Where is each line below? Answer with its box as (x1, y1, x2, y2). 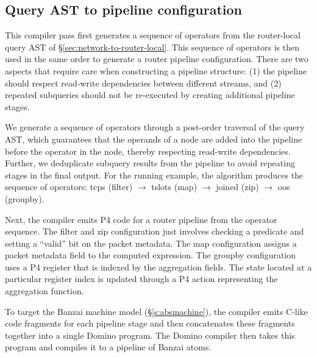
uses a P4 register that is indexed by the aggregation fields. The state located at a (5, 260, 312, 273)
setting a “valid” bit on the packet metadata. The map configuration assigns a (5, 236, 297, 249)
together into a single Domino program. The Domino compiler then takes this (5, 328, 295, 341)
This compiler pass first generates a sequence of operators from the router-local (5, 29, 301, 41)
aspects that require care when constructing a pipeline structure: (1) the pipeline (5, 64, 307, 77)
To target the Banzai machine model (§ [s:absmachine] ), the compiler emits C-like (5, 305, 308, 317)
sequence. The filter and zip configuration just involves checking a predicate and (5, 225, 304, 238)
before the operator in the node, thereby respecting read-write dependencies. (5, 144, 291, 157)
